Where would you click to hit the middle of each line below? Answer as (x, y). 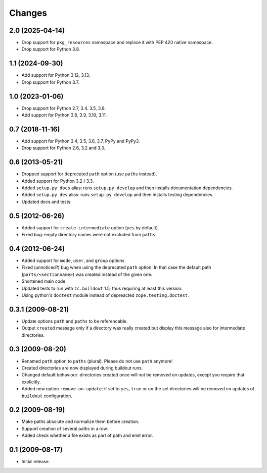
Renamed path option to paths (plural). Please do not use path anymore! (97, 361)
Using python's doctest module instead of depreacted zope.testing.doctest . (105, 295)
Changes (28, 13)
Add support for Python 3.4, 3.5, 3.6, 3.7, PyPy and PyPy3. (81, 141)
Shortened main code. (44, 281)
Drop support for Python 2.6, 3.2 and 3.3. (64, 148)
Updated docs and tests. (46, 202)
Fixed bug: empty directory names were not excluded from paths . (89, 235)
